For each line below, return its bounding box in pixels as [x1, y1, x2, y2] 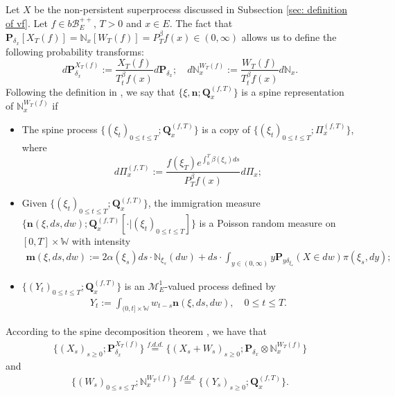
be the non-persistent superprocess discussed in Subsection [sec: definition [34, 2, 347, 17]
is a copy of [202, 121, 250, 136]
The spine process [21, 121, 98, 136]
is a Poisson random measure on [199, 216, 336, 230]
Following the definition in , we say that [6, 84, 175, 98]
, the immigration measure [148, 196, 261, 210]
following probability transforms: [6, 44, 144, 58]
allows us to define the [241, 29, 337, 44]
